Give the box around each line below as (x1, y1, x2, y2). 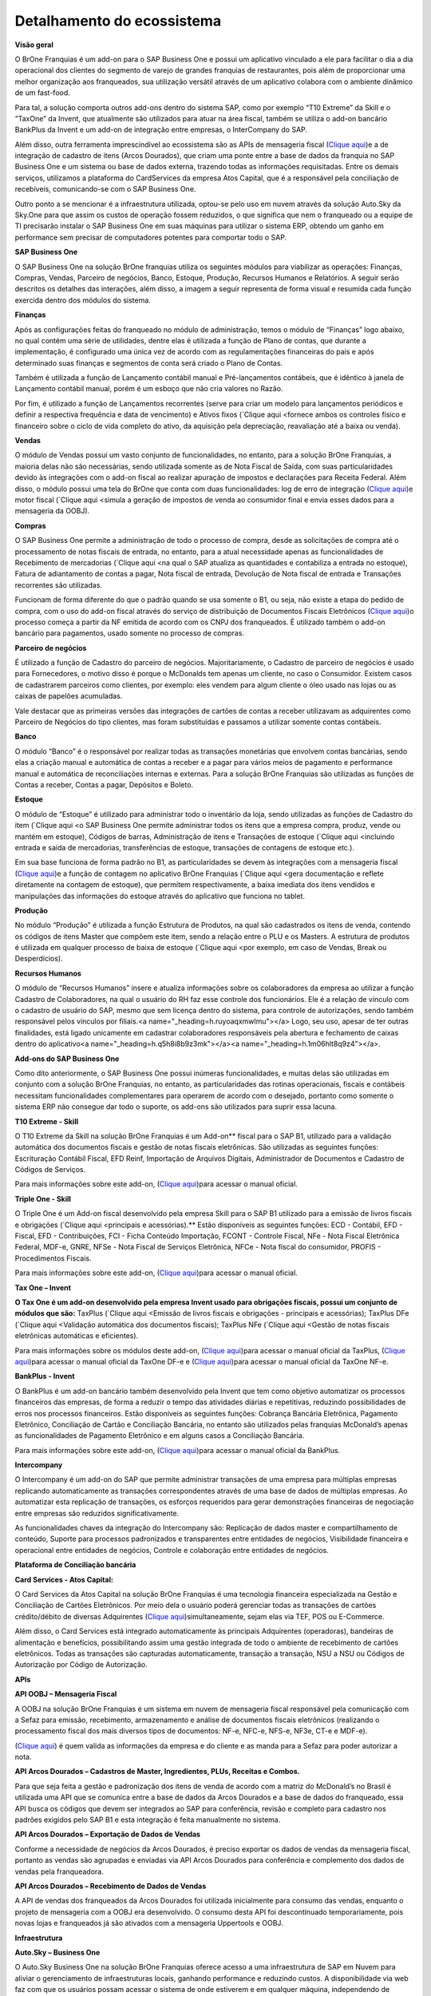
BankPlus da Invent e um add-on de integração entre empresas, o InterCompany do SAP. (14, 125, 307, 135)
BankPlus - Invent (14, 1372, 75, 1381)
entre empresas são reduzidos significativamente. (14, 1508, 180, 1518)
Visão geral (14, 40, 53, 50)
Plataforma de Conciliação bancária (14, 1560, 136, 1570)
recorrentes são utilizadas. (14, 580, 103, 590)
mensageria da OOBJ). (14, 506, 90, 516)
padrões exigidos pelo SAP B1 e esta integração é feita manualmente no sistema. (14, 1815, 281, 1824)
